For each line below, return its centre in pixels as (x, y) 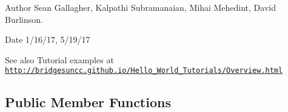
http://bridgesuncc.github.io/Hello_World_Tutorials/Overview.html (144, 71)
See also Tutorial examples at (59, 59)
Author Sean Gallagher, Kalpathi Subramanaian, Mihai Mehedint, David (140, 7)
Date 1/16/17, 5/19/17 (48, 39)
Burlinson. (24, 19)
